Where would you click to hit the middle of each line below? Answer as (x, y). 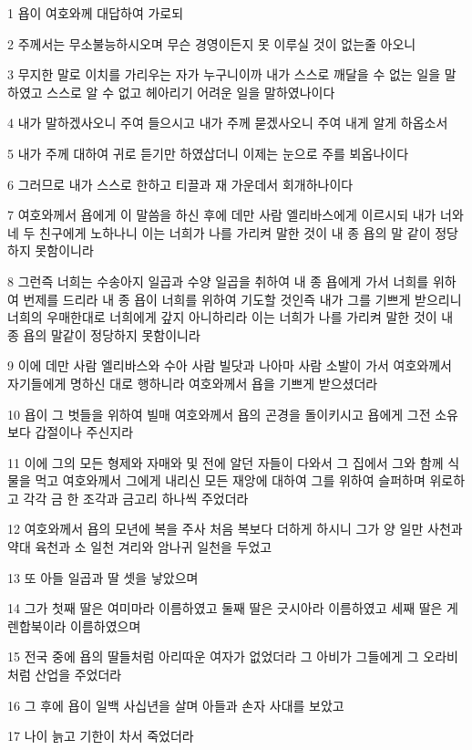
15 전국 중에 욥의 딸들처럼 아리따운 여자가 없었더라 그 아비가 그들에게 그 (213, 656)
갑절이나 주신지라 (84, 432)
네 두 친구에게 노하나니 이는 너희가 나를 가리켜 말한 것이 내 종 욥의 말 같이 (219, 232)
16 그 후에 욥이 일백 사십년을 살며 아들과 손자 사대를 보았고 (176, 705)
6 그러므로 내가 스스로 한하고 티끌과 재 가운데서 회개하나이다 (180, 184)
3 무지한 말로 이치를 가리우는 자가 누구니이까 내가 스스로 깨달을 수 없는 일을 (224, 74)
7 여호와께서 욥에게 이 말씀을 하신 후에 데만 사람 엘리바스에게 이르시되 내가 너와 (236, 215)
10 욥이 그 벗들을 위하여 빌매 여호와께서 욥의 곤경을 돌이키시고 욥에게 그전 (219, 414)
